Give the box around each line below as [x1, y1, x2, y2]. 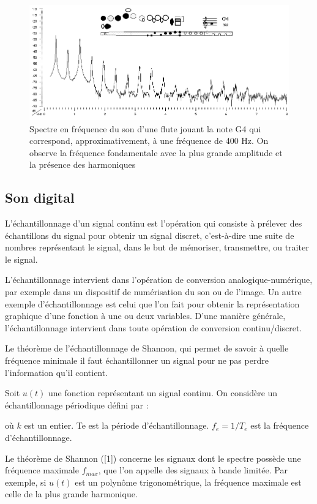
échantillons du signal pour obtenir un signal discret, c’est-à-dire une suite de [5, 228, 294, 241]
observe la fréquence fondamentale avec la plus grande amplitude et [29, 146, 283, 159]
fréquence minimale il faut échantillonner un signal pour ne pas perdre [5, 354, 269, 367]
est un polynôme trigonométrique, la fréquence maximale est [75, 475, 302, 488]
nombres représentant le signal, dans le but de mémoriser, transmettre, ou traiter [5, 241, 309, 254]
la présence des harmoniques [29, 158, 136, 171]
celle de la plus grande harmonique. [5, 487, 138, 500]
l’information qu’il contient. [5, 366, 108, 378]
